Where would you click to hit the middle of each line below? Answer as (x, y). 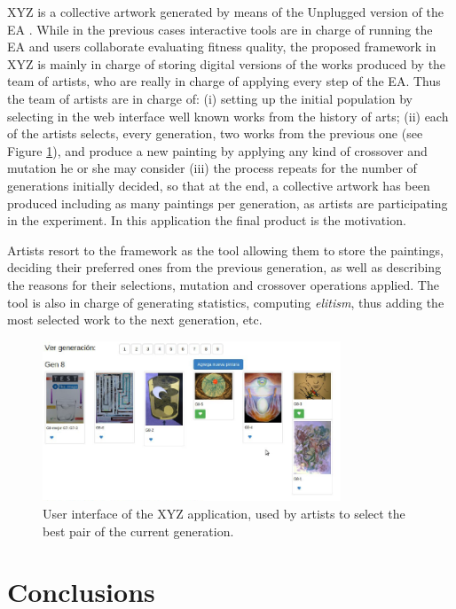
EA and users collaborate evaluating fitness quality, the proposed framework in (222, 47)
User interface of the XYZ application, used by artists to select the (224, 513)
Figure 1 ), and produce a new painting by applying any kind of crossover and (217, 150)
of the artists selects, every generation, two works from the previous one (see (215, 133)
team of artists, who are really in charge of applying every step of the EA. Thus (224, 81)
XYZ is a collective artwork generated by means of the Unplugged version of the (225, 12)
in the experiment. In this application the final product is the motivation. (207, 220)
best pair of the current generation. (138, 531)
